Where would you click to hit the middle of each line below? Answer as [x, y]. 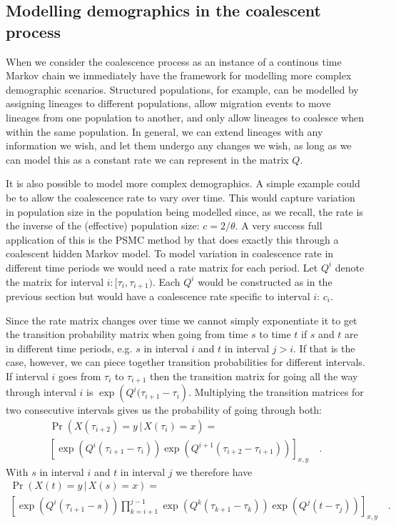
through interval [41, 392]
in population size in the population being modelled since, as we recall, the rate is [184, 211]
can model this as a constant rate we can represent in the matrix [147, 159]
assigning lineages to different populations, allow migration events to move [168, 103]
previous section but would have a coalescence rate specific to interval [158, 296]
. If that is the [324, 348]
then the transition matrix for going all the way [254, 376]
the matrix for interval [55, 281]
